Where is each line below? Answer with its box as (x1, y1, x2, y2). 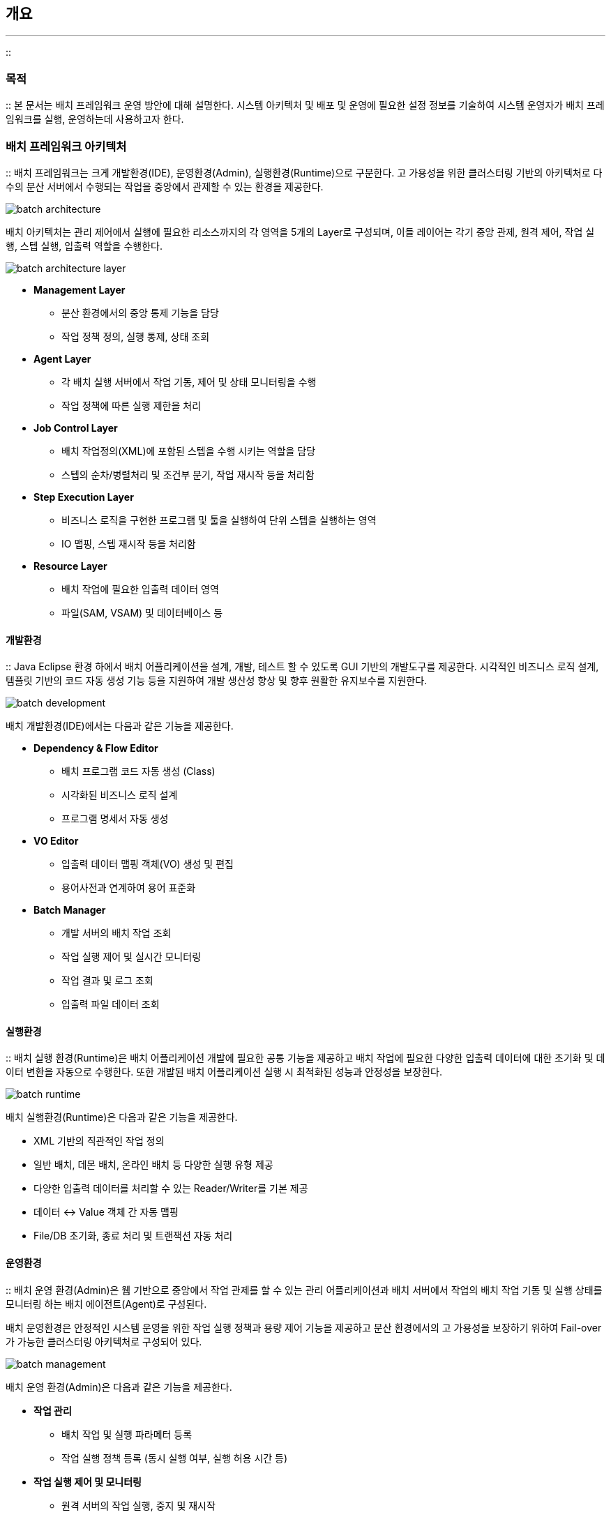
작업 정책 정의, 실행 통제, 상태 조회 (61, 330, 210, 342)
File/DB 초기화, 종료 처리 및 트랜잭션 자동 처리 (33, 1230, 233, 1242)
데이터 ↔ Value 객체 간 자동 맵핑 (33, 1206, 179, 1218)
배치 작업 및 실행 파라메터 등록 (61, 1428, 193, 1440)
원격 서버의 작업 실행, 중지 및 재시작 (61, 1499, 216, 1511)
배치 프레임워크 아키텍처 (6, 139, 127, 153)
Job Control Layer (33, 421, 118, 434)
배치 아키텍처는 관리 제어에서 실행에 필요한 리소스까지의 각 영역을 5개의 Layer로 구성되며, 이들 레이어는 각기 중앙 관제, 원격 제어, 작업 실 (6, 225, 595, 238)
